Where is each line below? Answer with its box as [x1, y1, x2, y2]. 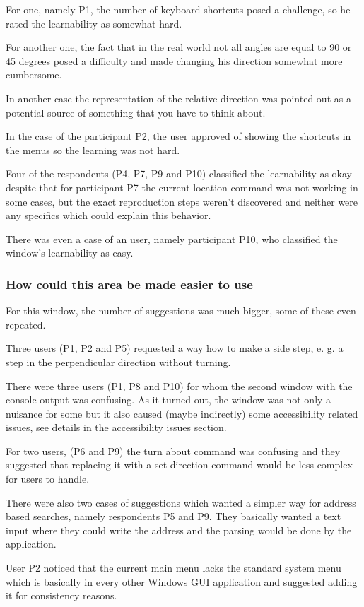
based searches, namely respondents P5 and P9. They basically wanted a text [6, 509, 341, 524]
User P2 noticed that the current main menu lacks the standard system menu [6, 560, 341, 575]
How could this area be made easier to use [6, 275, 253, 293]
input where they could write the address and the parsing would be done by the [6, 522, 352, 537]
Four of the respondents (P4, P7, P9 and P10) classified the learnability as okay [6, 166, 352, 181]
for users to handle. [6, 471, 90, 486]
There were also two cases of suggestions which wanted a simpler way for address [6, 495, 356, 509]
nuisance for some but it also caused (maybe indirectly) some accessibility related [6, 406, 358, 420]
